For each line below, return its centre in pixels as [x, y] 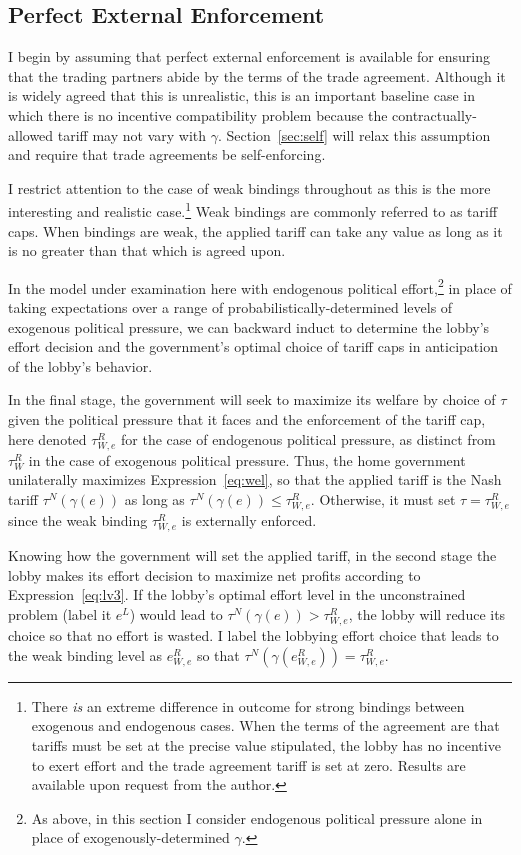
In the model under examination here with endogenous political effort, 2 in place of [260, 286]
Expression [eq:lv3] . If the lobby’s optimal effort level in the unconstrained [237, 594]
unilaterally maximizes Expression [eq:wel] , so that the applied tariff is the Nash [255, 479]
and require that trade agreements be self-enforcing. [167, 154]
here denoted [47, 438]
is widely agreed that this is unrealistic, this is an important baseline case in [241, 95]
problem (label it [60, 614]
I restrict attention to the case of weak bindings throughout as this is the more [249, 187]
